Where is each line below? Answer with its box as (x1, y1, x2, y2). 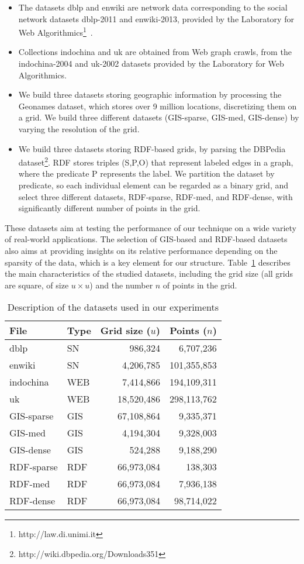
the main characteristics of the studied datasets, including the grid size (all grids (5, 267, 293, 280)
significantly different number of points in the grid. (18, 202, 201, 214)
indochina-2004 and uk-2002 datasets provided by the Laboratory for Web (18, 57, 284, 70)
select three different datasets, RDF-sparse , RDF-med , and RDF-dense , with (18, 190, 293, 202)
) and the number (89, 278, 153, 291)
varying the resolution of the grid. (18, 123, 140, 135)
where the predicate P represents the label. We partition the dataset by (18, 167, 275, 180)
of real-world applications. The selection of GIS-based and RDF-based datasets (5, 233, 288, 245)
